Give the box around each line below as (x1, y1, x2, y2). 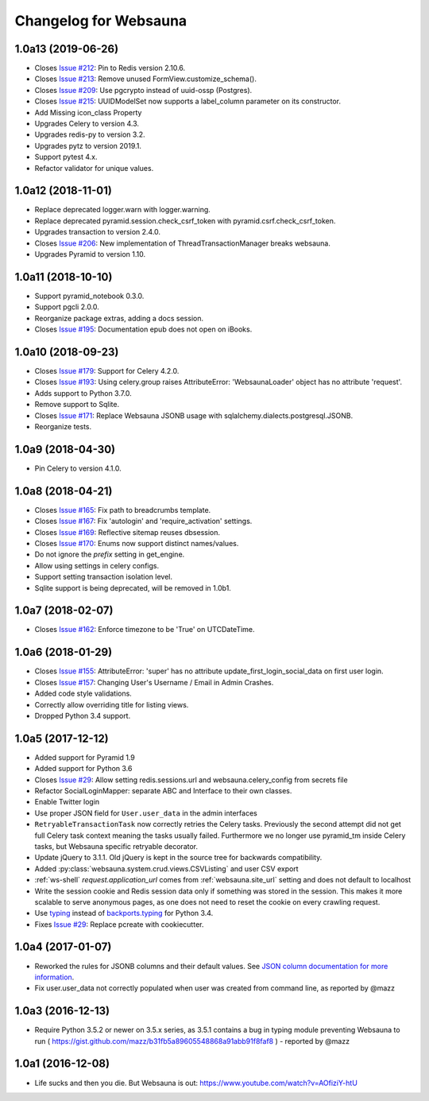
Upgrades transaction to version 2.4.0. (34, 227, 161, 237)
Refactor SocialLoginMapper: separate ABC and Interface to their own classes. (34, 785, 292, 795)
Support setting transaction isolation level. (34, 572, 172, 582)
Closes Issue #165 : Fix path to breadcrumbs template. (34, 505, 211, 514)
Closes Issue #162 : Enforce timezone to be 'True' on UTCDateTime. (34, 625, 255, 634)
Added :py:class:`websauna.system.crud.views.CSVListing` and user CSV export (34, 863, 299, 874)
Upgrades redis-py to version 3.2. (34, 130, 145, 139)
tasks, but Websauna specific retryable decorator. (34, 841, 199, 851)
